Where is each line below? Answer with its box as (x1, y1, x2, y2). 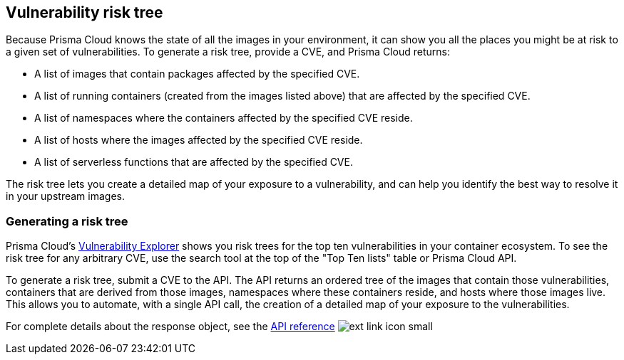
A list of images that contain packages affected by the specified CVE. (34, 68, 360, 80)
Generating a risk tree (6, 213, 128, 228)
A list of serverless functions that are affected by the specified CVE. (34, 156, 353, 169)
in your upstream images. (6, 190, 125, 203)
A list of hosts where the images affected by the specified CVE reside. (34, 134, 363, 147)
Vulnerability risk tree (6, 4, 163, 21)
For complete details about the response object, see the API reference (6, 320, 335, 333)
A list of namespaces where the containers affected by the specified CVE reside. (34, 112, 413, 125)
